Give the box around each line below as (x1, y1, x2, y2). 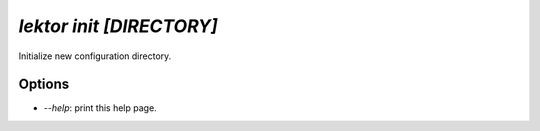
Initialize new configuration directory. (18, 50, 172, 62)
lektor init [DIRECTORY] (18, 15, 219, 37)
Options (18, 76, 70, 93)
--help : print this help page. (43, 102, 157, 114)
